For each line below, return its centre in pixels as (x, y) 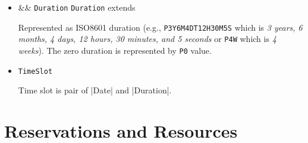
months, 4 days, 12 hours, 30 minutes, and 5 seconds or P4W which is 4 (147, 39)
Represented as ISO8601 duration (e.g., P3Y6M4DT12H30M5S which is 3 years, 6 (160, 27)
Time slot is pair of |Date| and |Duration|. (95, 90)
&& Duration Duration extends (77, 7)
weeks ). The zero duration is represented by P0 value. (115, 50)
